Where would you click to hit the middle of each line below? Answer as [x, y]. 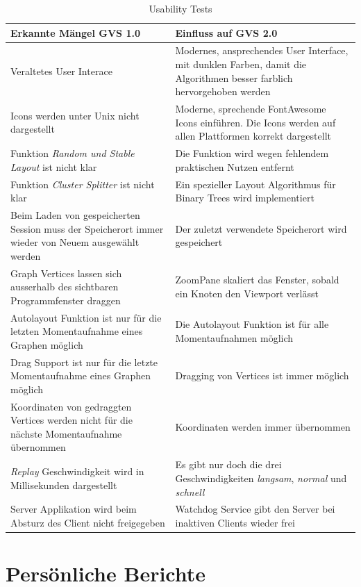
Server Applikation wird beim [74, 509]
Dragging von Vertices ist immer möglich [262, 375]
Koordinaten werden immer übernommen [263, 427]
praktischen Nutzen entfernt [235, 166]
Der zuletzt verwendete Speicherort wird [261, 228]
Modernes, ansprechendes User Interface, [262, 50]
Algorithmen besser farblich [234, 77]
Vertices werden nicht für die [72, 420]
